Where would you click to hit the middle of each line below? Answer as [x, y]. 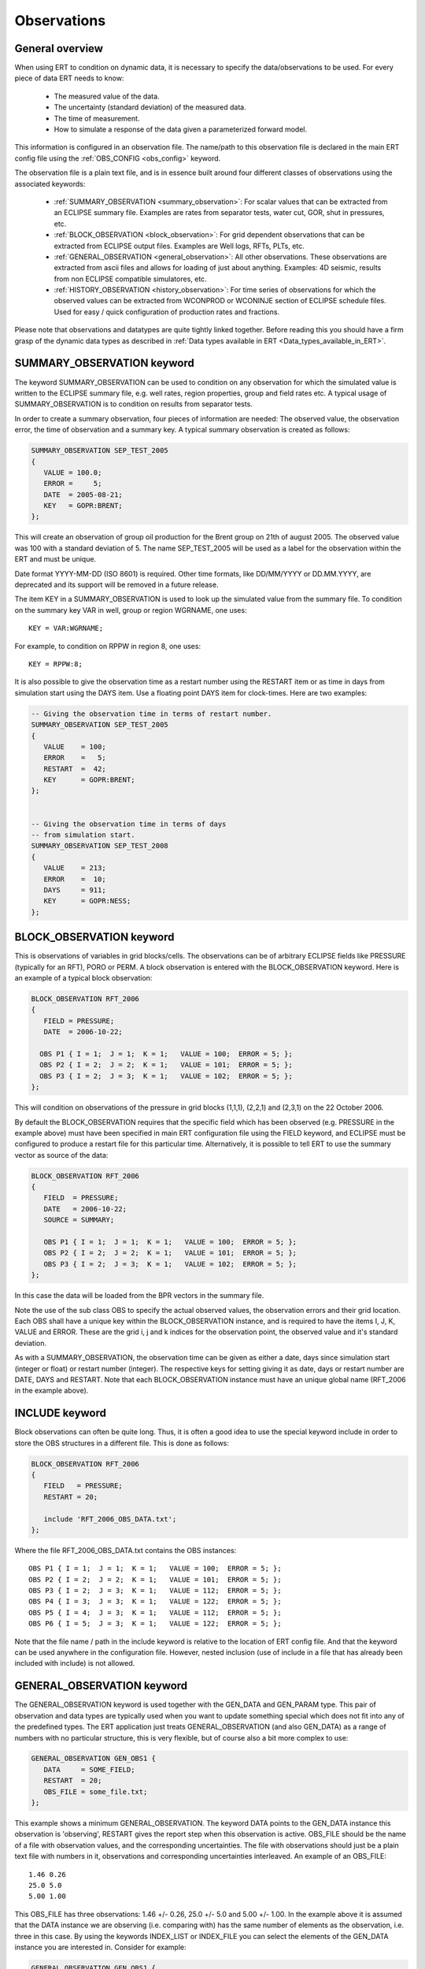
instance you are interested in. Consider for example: [100, 1947]
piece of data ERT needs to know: [69, 78]
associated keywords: [50, 184]
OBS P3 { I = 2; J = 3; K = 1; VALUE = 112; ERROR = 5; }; [155, 1591]
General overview [59, 48]
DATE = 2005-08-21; [83, 495]
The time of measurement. [97, 118]
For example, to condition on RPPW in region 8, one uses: [107, 646]
